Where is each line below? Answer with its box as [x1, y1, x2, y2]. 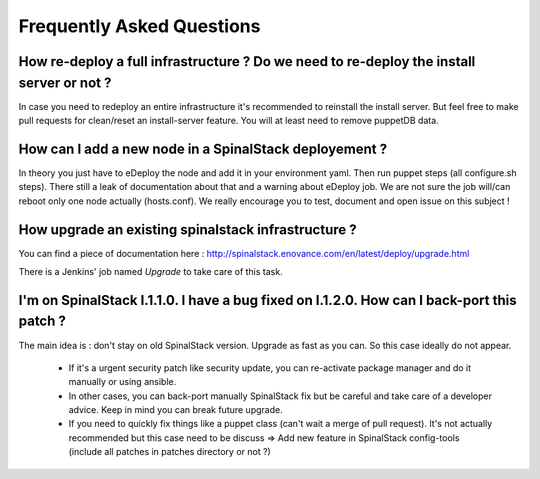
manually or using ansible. [68, 376, 177, 388]
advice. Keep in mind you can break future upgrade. [68, 404, 284, 416]
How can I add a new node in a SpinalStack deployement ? [18, 140, 388, 157]
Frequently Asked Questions [18, 15, 261, 37]
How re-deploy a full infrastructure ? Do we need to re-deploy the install [18, 53, 476, 70]
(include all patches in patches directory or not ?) [68, 446, 272, 458]
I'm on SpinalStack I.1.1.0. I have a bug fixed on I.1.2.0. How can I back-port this [18, 291, 517, 309]
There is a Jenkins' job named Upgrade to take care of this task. [18, 266, 284, 278]
